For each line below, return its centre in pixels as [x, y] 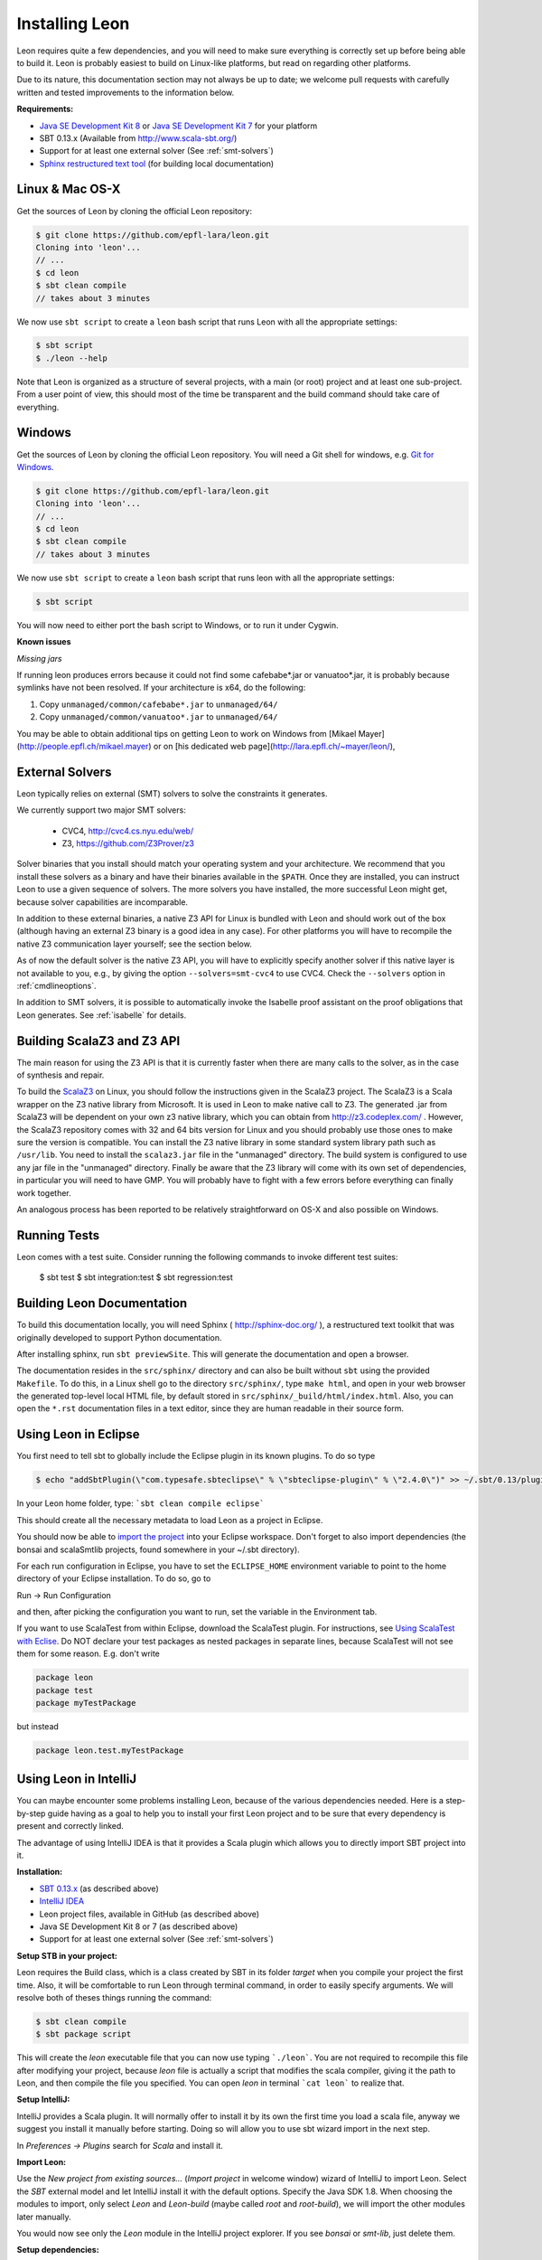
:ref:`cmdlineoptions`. [56, 985]
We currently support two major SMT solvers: [102, 810]
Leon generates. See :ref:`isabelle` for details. [102, 1015]
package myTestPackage [86, 1703]
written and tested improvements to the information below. [126, 92]
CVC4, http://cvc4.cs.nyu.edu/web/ [128, 831]
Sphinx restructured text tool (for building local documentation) [157, 164]
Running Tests [58, 1235]
